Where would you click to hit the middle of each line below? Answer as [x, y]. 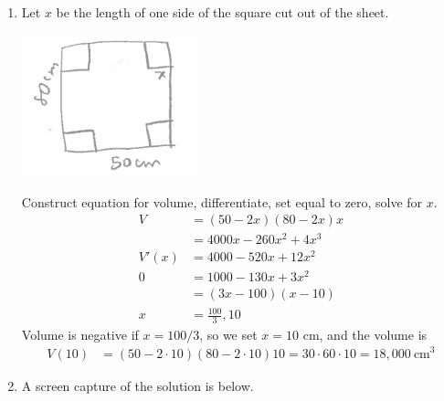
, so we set [228, 334]
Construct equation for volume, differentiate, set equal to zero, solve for [222, 201]
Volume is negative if [80, 334]
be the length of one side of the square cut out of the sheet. [222, 12]
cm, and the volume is [365, 334]
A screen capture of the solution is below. [137, 385]
